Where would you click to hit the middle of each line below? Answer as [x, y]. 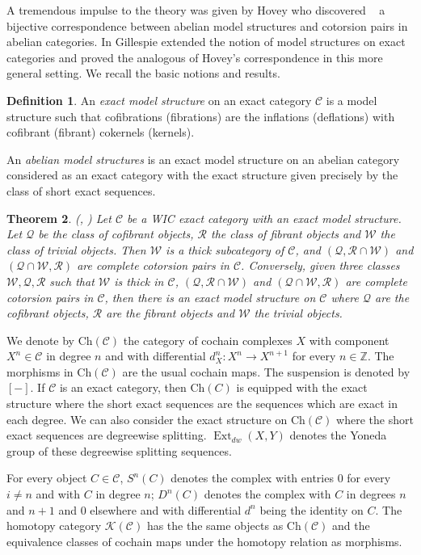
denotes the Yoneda [338, 435]
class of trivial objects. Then [76, 249]
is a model [352, 100]
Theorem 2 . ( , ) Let [59, 218]
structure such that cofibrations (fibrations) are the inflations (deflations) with [201, 116]
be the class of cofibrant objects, [116, 234]
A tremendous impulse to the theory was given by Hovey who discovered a [196, 10]
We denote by [40, 340]
